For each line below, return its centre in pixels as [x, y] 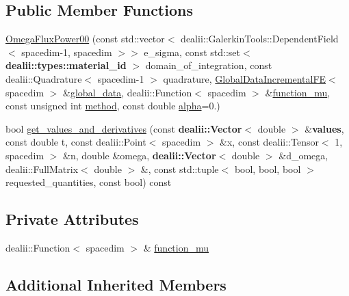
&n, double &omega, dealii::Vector [140, 155]
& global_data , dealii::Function [128, 92]
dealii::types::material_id [66, 65]
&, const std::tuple [180, 169]
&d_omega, [303, 155]
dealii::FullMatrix [42, 169]
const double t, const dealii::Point [76, 142]
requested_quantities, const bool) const [89, 182]
